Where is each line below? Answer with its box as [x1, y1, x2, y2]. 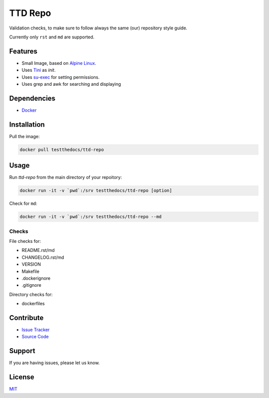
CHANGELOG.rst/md [21, 254, 64, 260]
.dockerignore [21, 275, 51, 281]
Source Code [21, 334, 49, 340]
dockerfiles [21, 301, 45, 307]
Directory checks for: [9, 291, 53, 297]
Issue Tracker [21, 327, 50, 333]
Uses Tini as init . [21, 67, 56, 73]
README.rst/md [21, 247, 55, 253]
